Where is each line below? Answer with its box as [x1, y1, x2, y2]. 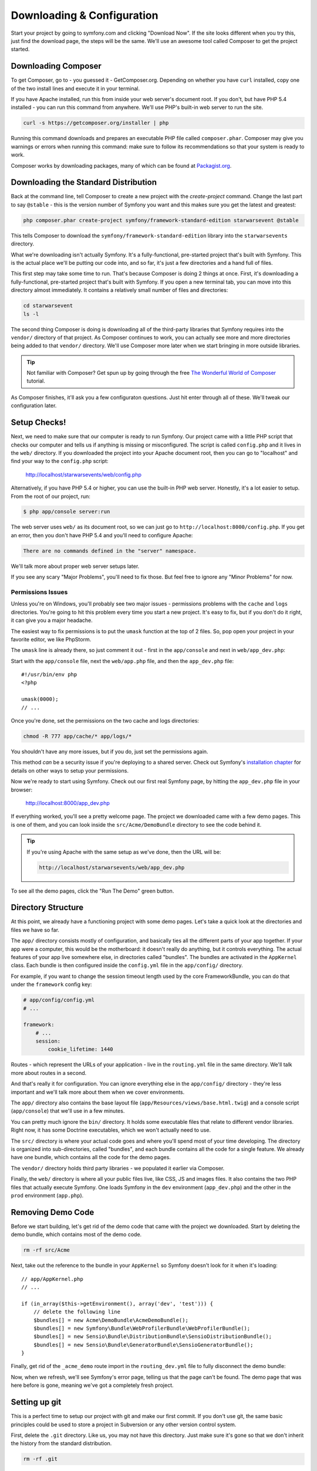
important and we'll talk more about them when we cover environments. [11, 1089, 185, 1096]
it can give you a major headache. [11, 617, 93, 624]
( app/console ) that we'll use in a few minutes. [11, 1107, 125, 1114]
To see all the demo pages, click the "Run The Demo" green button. [11, 887, 174, 894]
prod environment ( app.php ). [11, 1192, 84, 1199]
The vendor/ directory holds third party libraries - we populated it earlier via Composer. [11, 1164, 225, 1172]
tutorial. [26, 377, 45, 385]
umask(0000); [21, 696, 59, 703]
